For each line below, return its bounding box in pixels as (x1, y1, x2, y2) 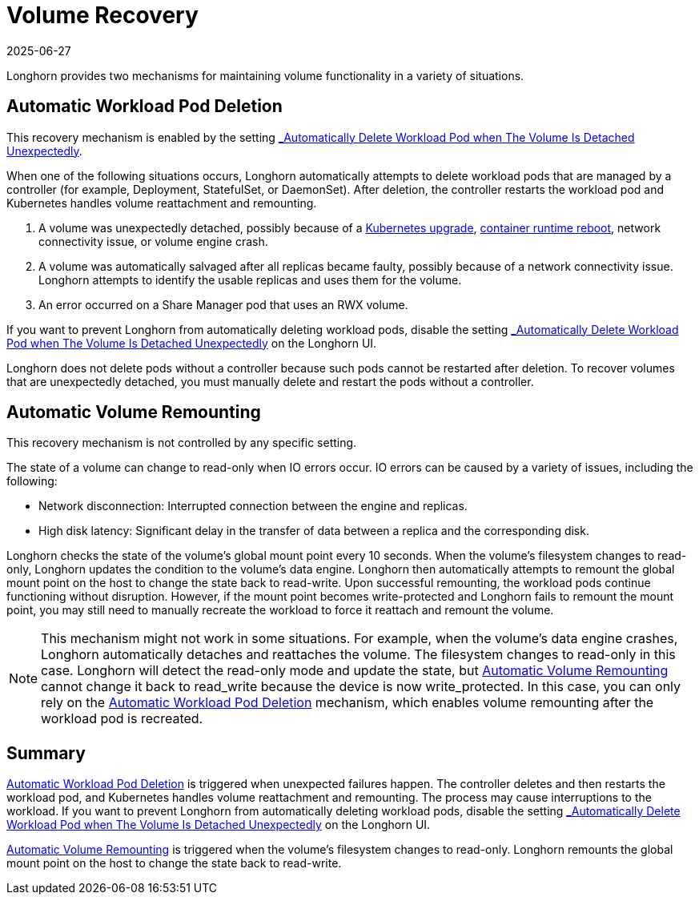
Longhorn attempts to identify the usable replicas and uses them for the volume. (38, 272, 462, 287)
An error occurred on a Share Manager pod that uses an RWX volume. (38, 297, 408, 312)
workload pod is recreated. (41, 710, 203, 727)
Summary (6, 742, 86, 763)
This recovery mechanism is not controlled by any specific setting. (6, 436, 357, 450)
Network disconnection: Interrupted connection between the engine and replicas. (38, 499, 468, 513)
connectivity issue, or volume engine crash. (38, 234, 268, 248)
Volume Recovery (6, 2, 199, 29)
